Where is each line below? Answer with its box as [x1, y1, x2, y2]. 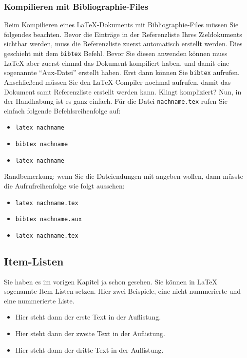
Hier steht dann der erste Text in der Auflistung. [15, 312, 161, 322]
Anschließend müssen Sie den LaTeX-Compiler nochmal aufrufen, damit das [4, 76, 231, 87]
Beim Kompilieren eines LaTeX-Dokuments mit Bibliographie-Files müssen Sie [4, 19, 239, 30]
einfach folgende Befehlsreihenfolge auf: [4, 105, 121, 115]
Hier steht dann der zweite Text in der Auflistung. [15, 328, 165, 339]
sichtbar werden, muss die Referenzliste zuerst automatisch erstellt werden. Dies [4, 38, 243, 49]
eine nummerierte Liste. [4, 295, 75, 305]
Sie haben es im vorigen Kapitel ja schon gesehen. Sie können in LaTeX [4, 276, 217, 286]
